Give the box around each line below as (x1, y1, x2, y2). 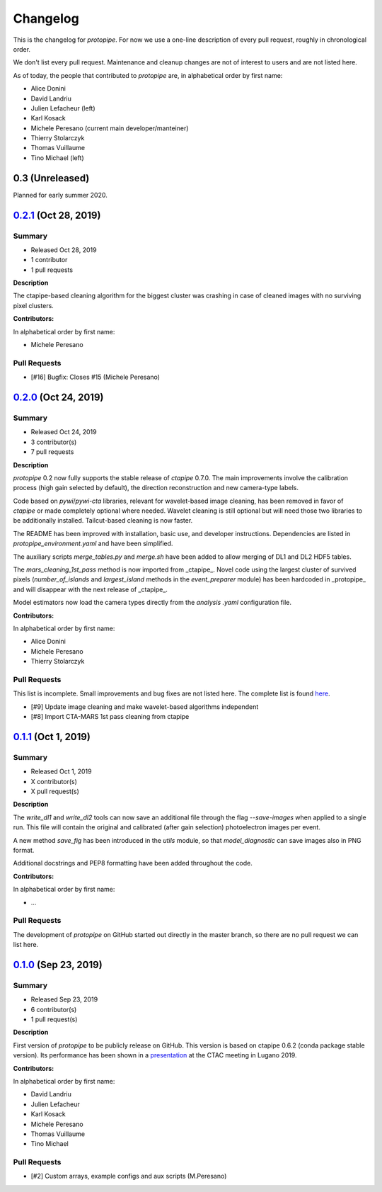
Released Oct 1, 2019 (30, 767, 92, 776)
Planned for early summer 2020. (13, 191, 108, 199)
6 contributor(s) (30, 1005, 77, 1014)
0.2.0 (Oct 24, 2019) (13, 391, 104, 403)
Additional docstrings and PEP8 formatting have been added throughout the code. (13, 859, 253, 868)
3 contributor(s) (30, 438, 77, 446)
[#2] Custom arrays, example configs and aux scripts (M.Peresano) (30, 1172, 227, 1181)
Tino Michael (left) (30, 153, 84, 162)
